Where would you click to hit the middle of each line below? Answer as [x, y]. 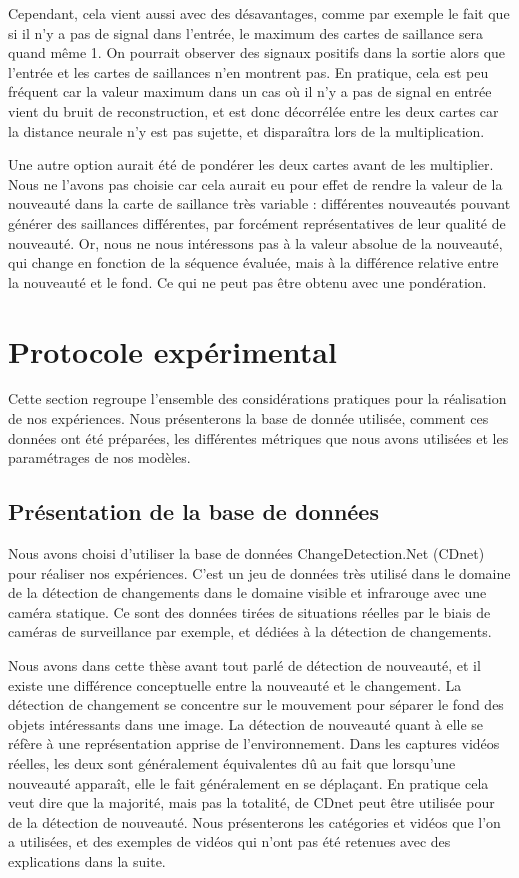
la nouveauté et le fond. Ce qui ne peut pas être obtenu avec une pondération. [247, 281]
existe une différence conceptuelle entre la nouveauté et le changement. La [235, 684]
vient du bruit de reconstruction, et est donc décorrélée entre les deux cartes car [253, 110]
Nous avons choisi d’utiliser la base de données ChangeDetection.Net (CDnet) [246, 553]
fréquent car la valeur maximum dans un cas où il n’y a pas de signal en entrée [250, 91]
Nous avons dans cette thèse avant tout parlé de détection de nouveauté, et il [244, 664]
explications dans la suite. [87, 860]
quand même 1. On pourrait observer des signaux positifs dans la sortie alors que [257, 52]
